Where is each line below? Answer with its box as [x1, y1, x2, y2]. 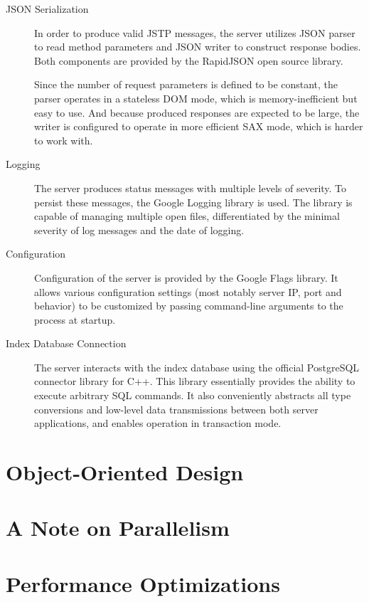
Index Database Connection [6, 336, 127, 351]
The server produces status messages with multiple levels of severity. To [34, 180, 347, 195]
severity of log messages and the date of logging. [34, 222, 245, 237]
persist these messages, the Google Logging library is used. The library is [34, 194, 353, 209]
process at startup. [34, 312, 116, 327]
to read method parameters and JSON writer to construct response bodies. [34, 39, 361, 54]
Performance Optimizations [6, 569, 280, 598]
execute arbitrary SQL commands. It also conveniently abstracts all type [34, 388, 351, 403]
